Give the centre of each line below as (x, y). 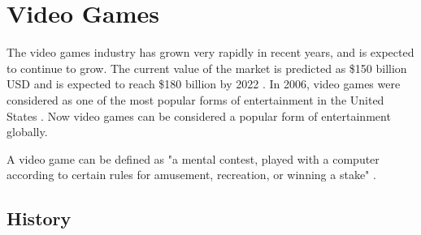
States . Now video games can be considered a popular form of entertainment (199, 115)
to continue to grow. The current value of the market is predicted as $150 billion (207, 68)
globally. (27, 132)
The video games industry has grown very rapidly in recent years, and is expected (210, 52)
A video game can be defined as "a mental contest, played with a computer (193, 158)
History (39, 218)
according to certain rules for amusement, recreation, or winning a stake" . (191, 175)
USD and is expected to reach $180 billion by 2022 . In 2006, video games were (204, 84)
